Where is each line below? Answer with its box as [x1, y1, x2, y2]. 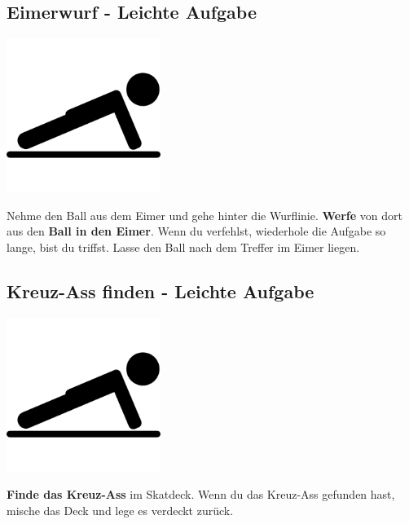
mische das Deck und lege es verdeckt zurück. [7, 501, 234, 518]
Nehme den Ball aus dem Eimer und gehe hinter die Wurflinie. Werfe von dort [7, 206, 402, 223]
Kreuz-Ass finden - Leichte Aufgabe [7, 278, 314, 303]
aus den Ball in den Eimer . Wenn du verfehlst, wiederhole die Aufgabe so [7, 222, 386, 240]
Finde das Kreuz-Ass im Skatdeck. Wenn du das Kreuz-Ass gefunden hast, [7, 486, 395, 503]
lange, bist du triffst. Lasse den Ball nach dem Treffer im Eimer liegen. [7, 238, 360, 255]
